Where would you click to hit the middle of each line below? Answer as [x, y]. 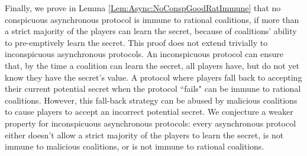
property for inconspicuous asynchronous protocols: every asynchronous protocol [151, 123]
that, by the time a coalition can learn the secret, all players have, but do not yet [152, 65]
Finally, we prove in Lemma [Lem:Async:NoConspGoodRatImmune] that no [143, 8]
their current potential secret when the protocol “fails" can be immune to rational [153, 89]
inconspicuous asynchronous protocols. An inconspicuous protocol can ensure [144, 54]
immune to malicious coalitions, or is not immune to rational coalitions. [135, 146]
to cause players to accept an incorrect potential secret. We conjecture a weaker [149, 112]
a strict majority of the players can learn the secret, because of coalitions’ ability [151, 31]
